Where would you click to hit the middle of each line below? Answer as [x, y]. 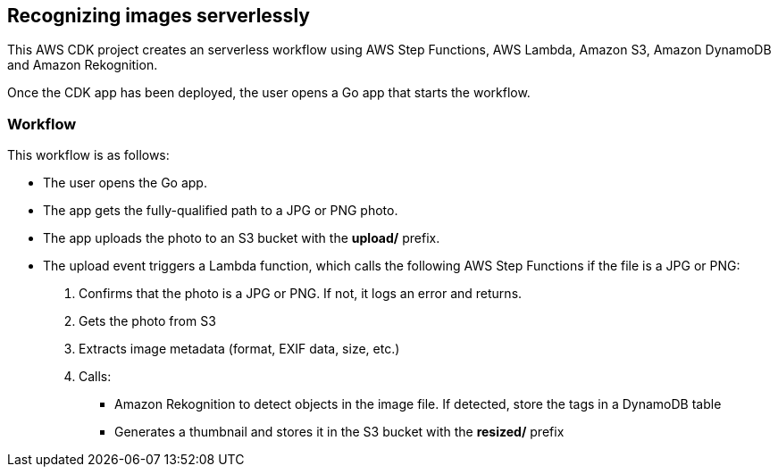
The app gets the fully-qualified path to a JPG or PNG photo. [221, 211]
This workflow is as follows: [88, 155]
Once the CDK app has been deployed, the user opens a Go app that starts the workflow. [269, 93]
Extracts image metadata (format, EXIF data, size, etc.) [239, 349]
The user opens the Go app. [125, 183]
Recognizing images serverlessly [159, 16]
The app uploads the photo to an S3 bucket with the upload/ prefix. [242, 238]
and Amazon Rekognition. [83, 65]
